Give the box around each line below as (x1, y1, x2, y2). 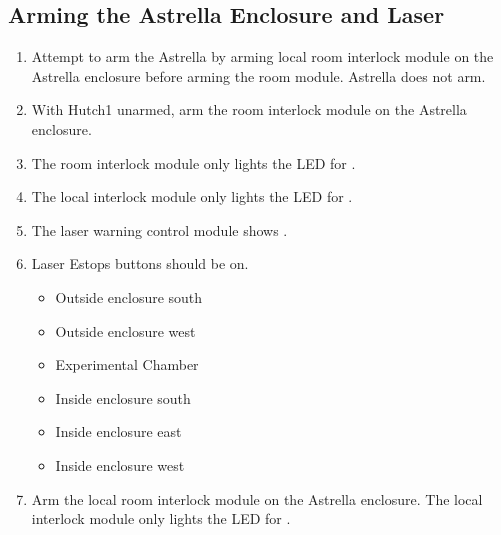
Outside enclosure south (55, 286, 203, 307)
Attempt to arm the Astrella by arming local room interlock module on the (31, 46, 494, 67)
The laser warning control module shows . (31, 219, 288, 240)
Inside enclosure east (55, 421, 182, 442)
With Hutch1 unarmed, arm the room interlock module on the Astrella (31, 99, 467, 120)
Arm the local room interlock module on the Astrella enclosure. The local (31, 488, 483, 509)
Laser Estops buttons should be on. (31, 253, 249, 274)
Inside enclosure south (55, 387, 191, 408)
